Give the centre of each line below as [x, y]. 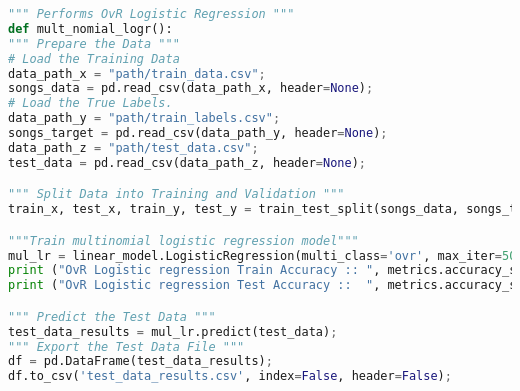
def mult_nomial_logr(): [90, 28]
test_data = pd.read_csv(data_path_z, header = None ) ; [187, 162]
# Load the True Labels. [90, 103]
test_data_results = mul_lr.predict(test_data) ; [173, 331]
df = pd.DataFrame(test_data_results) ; [140, 361]
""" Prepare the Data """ [94, 43]
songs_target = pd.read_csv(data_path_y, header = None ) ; [198, 133]
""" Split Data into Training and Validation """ [176, 194]
